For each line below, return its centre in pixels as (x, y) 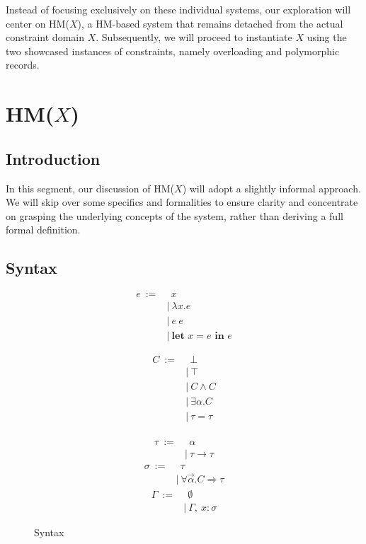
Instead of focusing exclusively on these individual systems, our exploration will (178, 9)
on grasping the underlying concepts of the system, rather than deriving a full (175, 215)
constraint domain (45, 37)
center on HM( (38, 23)
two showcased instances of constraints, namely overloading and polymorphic (173, 51)
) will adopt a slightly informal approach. (271, 188)
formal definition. (43, 230)
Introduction (53, 158)
